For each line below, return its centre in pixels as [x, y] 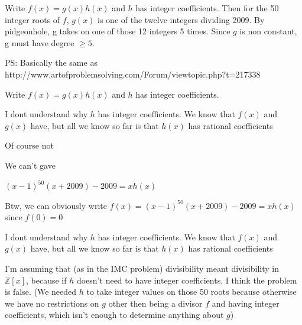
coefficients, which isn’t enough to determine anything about [114, 315]
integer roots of [33, 19]
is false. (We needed [41, 292]
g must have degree [40, 42]
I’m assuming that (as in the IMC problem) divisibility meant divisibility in [142, 268]
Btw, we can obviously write [56, 205]
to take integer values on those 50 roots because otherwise [191, 292]
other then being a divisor [155, 303]
